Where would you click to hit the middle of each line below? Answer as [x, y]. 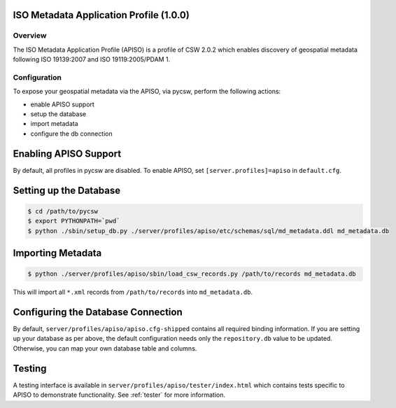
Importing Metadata [57, 253]
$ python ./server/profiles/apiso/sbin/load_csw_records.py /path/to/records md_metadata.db [192, 274]
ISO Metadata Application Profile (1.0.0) [101, 15]
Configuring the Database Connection [98, 312]
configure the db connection [72, 134]
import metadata [54, 124]
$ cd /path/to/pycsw [63, 211]
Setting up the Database [67, 190]
